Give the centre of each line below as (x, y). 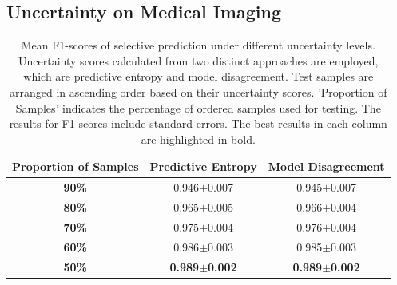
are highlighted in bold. (198, 139)
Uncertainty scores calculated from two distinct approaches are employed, (198, 60)
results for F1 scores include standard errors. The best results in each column (198, 123)
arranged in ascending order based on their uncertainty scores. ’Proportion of (198, 91)
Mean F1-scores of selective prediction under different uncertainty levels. (198, 45)
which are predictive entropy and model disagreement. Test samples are (198, 76)
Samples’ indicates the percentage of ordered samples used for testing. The (198, 107)
